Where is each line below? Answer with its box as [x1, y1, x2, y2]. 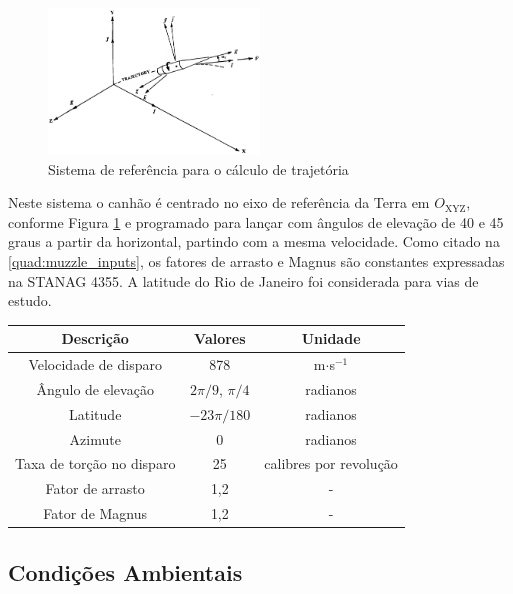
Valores [194, 328, 246, 349]
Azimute [69, 428, 121, 449]
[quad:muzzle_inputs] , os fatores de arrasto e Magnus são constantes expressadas [8, 250, 505, 271]
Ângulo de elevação [36, 378, 154, 399]
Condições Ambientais [8, 556, 243, 587]
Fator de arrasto [45, 478, 145, 499]
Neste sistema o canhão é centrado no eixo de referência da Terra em [8, 192, 430, 213]
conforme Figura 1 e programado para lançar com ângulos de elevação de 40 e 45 [8, 211, 504, 232]
